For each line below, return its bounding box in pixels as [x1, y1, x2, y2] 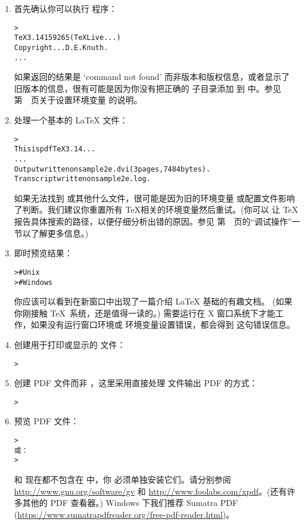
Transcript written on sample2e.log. [14, 175, 151, 184]
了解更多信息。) [30, 226, 89, 239]
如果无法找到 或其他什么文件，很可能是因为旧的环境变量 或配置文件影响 [14, 191, 295, 204]
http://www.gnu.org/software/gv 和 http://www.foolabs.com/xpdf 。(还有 [14, 484, 287, 497]
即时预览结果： [14, 247, 73, 259]
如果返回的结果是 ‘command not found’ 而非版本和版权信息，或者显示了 [14, 70, 290, 83]
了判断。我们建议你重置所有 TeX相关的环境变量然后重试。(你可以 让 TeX [14, 203, 298, 216]
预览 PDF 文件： [14, 415, 79, 427]
